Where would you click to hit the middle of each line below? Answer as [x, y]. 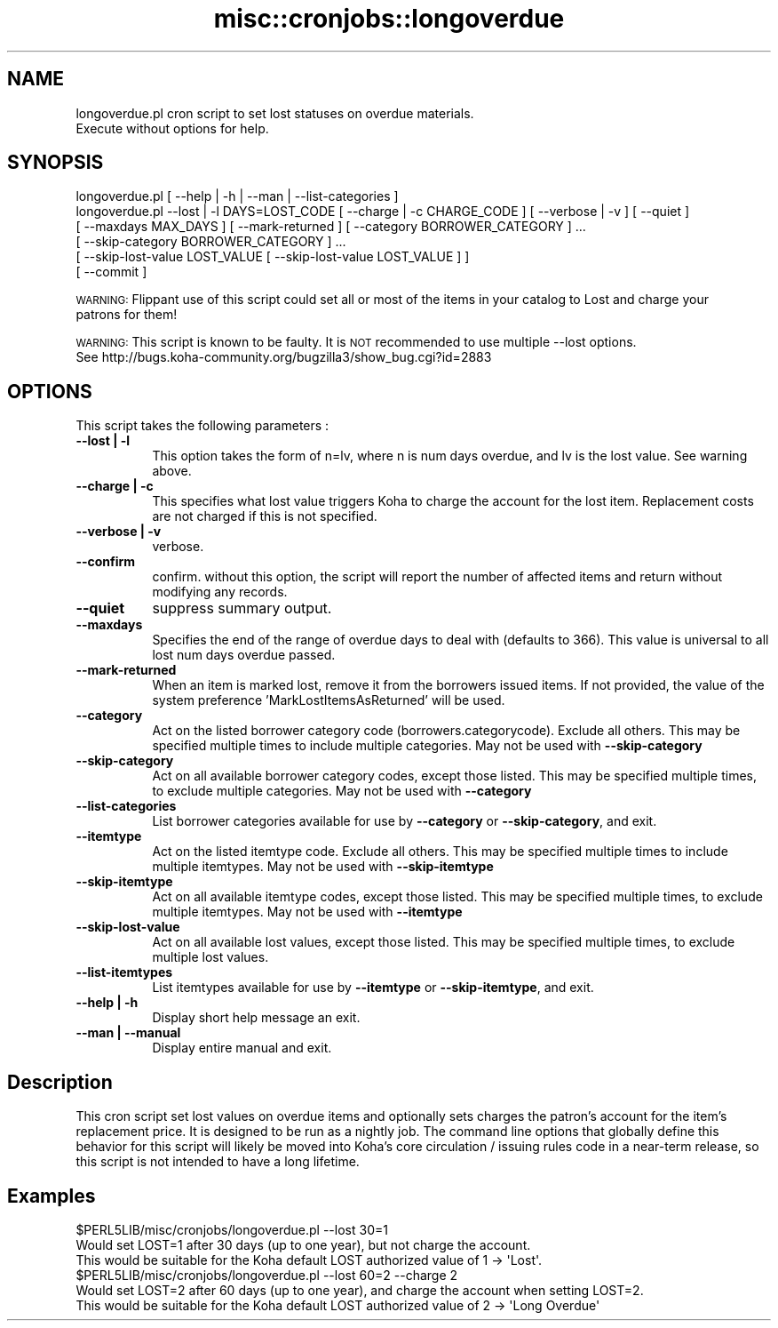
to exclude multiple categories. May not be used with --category [342, 791]
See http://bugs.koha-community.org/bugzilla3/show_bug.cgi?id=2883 [284, 357]
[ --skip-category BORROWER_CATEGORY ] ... [211, 242]
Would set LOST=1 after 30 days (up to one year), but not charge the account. [303, 1244]
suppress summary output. [242, 608]
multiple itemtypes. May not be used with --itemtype [307, 912]
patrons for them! [127, 315]
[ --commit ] [111, 272]
